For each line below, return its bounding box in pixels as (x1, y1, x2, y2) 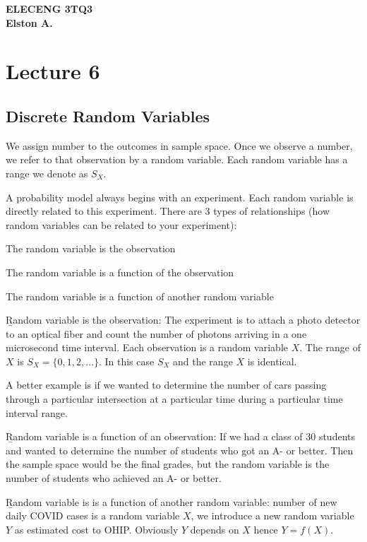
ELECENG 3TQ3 (6, 1, 93, 16)
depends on (190, 522, 239, 536)
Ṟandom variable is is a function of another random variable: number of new (6, 494, 337, 509)
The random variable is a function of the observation (6, 264, 234, 279)
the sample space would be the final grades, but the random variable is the (6, 456, 330, 471)
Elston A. (6, 15, 53, 30)
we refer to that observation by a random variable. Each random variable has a (6, 152, 348, 167)
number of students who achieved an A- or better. (6, 471, 222, 485)
